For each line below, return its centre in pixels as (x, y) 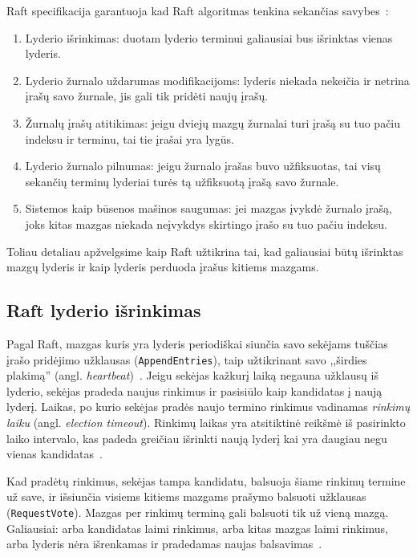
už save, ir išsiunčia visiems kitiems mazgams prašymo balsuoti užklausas (186, 496)
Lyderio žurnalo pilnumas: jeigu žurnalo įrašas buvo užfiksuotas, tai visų (203, 166)
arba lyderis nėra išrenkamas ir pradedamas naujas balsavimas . (164, 544)
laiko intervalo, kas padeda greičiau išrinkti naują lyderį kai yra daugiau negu (197, 438)
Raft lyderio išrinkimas (104, 310)
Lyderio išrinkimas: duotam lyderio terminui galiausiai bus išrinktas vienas (209, 37)
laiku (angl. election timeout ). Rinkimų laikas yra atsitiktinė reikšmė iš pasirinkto (206, 422)
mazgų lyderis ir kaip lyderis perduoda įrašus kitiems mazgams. (163, 267)
